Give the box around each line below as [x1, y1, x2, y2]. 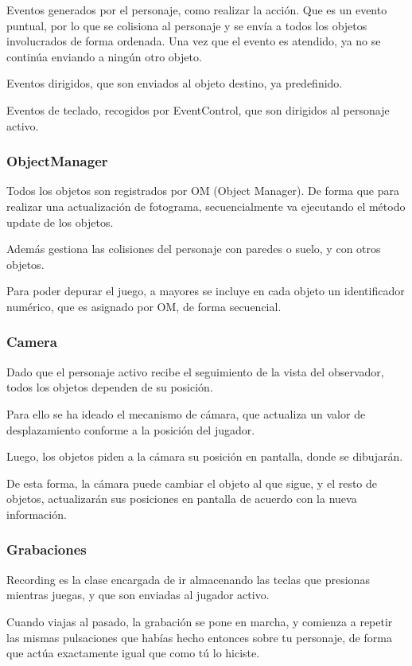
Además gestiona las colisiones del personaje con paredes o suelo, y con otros [6, 240, 381, 257]
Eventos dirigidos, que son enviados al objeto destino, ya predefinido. [6, 75, 343, 92]
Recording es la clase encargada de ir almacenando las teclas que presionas [6, 571, 370, 587]
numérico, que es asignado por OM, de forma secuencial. [6, 298, 282, 314]
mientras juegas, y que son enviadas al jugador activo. [6, 586, 270, 603]
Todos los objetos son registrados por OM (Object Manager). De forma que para [6, 182, 400, 199]
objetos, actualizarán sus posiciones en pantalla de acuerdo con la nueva [6, 490, 357, 507]
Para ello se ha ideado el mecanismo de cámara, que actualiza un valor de [6, 405, 366, 422]
